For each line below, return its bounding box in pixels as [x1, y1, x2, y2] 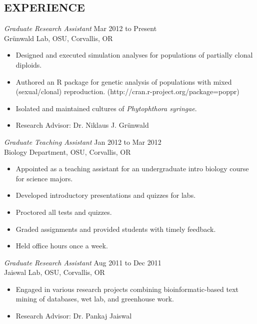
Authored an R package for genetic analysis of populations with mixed [15, 76, 232, 87]
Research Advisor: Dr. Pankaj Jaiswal [15, 310, 132, 321]
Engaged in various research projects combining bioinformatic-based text [15, 283, 239, 294]
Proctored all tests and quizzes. [15, 206, 112, 217]
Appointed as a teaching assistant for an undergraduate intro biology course [15, 163, 249, 174]
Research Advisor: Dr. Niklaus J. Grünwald [15, 120, 149, 130]
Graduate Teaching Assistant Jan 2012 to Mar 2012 [4, 136, 161, 147]
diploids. [15, 59, 42, 70]
